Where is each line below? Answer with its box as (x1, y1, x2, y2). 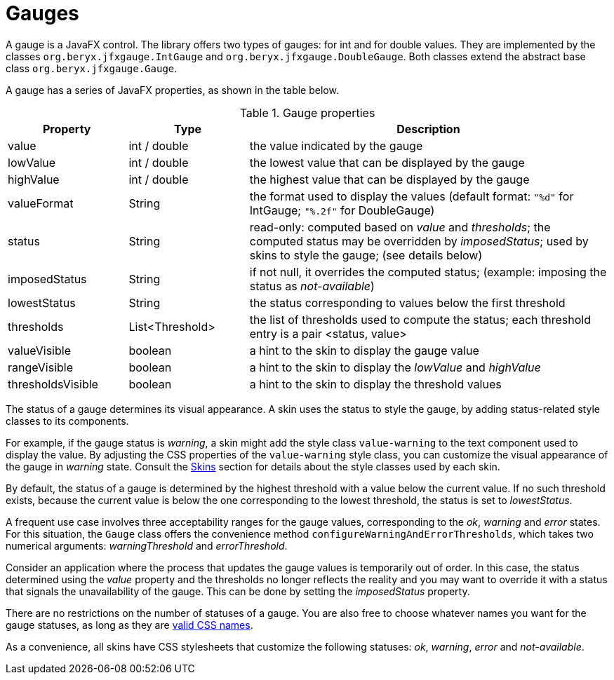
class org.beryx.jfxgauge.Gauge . (6, 62, 178, 74)
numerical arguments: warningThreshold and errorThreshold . (6, 539, 288, 552)
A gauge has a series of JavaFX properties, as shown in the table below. (6, 83, 339, 96)
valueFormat (8, 196, 74, 210)
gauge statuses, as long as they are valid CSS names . (6, 618, 253, 631)
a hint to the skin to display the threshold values (249, 376, 502, 391)
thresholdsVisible (8, 376, 98, 391)
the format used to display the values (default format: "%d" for (249, 189, 574, 203)
